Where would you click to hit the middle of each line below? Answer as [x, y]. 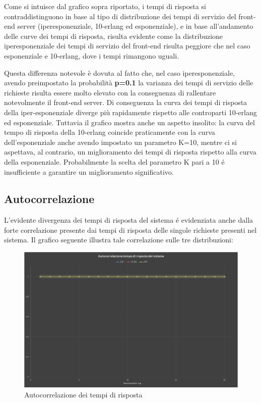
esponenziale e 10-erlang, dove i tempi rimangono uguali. [92, 55]
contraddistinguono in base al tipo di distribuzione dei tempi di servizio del [120, 16]
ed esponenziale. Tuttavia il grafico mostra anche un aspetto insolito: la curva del [129, 122]
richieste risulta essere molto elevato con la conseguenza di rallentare [110, 92]
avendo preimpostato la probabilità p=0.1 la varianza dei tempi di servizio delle [129, 83]
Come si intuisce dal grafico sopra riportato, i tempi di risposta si [105, 6]
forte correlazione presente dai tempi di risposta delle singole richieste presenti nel [130, 230]
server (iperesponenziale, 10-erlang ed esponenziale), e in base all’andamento [135, 26]
